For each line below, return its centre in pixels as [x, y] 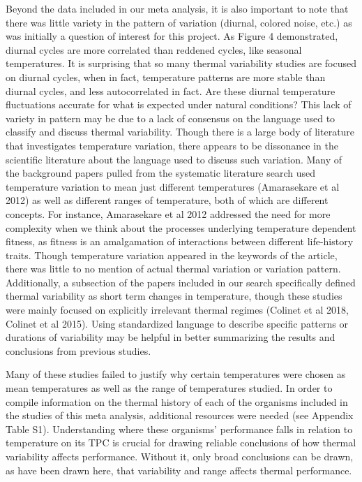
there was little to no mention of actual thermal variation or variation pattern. [173, 269]
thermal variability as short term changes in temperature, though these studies [174, 296]
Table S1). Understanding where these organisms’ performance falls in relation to [179, 429]
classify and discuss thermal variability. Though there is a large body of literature [180, 132]
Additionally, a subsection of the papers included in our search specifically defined [181, 282]
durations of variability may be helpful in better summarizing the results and [171, 337]
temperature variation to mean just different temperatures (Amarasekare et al [173, 186]
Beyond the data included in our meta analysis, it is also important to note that [177, 8]
